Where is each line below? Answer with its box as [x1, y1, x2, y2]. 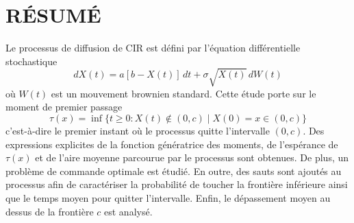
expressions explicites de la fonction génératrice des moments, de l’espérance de [5, 137, 338, 151]
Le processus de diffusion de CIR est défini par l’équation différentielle [5, 40, 301, 55]
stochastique [5, 54, 58, 68]
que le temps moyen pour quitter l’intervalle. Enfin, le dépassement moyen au [5, 191, 331, 205]
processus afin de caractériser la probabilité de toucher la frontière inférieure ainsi [5, 177, 348, 191]
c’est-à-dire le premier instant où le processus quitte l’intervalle [5, 124, 270, 138]
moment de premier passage [5, 99, 123, 114]
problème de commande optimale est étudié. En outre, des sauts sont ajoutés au [5, 163, 342, 178]
